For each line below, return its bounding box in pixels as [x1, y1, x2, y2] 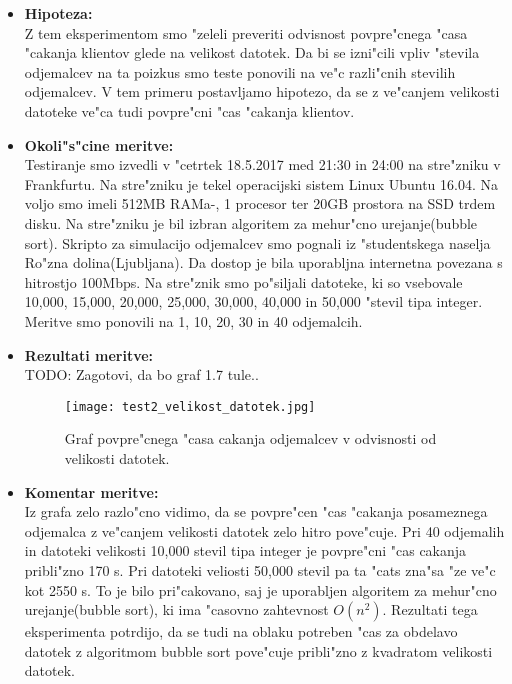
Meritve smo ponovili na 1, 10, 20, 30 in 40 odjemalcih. [24, 310, 363, 331]
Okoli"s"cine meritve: [24, 134, 174, 155]
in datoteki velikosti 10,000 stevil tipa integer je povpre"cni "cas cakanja [24, 540, 467, 561]
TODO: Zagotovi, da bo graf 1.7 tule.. [24, 364, 259, 385]
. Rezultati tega [382, 599, 478, 620]
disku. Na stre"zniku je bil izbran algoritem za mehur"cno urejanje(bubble [24, 212, 478, 233]
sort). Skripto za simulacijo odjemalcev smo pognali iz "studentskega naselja [24, 232, 491, 253]
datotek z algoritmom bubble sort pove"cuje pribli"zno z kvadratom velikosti [24, 640, 493, 661]
